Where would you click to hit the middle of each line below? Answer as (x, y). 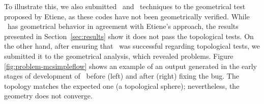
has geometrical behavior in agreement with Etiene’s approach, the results (123, 26)
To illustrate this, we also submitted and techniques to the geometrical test (125, 6)
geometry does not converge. (48, 96)
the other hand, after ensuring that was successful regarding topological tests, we (132, 46)
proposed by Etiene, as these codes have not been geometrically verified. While (127, 16)
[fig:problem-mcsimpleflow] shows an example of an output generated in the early (130, 66)
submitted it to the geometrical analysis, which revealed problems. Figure (119, 56)
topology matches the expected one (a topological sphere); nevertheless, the (122, 85)
